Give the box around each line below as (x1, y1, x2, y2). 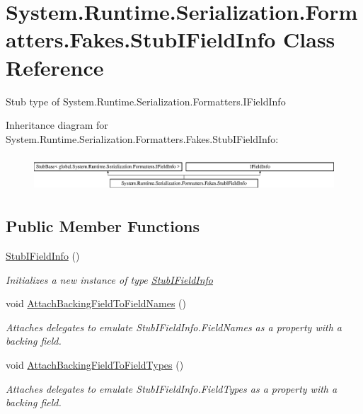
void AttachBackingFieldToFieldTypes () (6, 357, 184, 372)
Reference (6, 52, 104, 81)
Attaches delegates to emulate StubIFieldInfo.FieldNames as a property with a (6, 319, 342, 334)
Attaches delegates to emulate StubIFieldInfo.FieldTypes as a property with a (6, 381, 338, 396)
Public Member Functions (6, 215, 200, 237)
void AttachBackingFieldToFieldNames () (6, 296, 187, 311)
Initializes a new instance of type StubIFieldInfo (6, 272, 214, 287)
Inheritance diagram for (6, 117, 108, 132)
